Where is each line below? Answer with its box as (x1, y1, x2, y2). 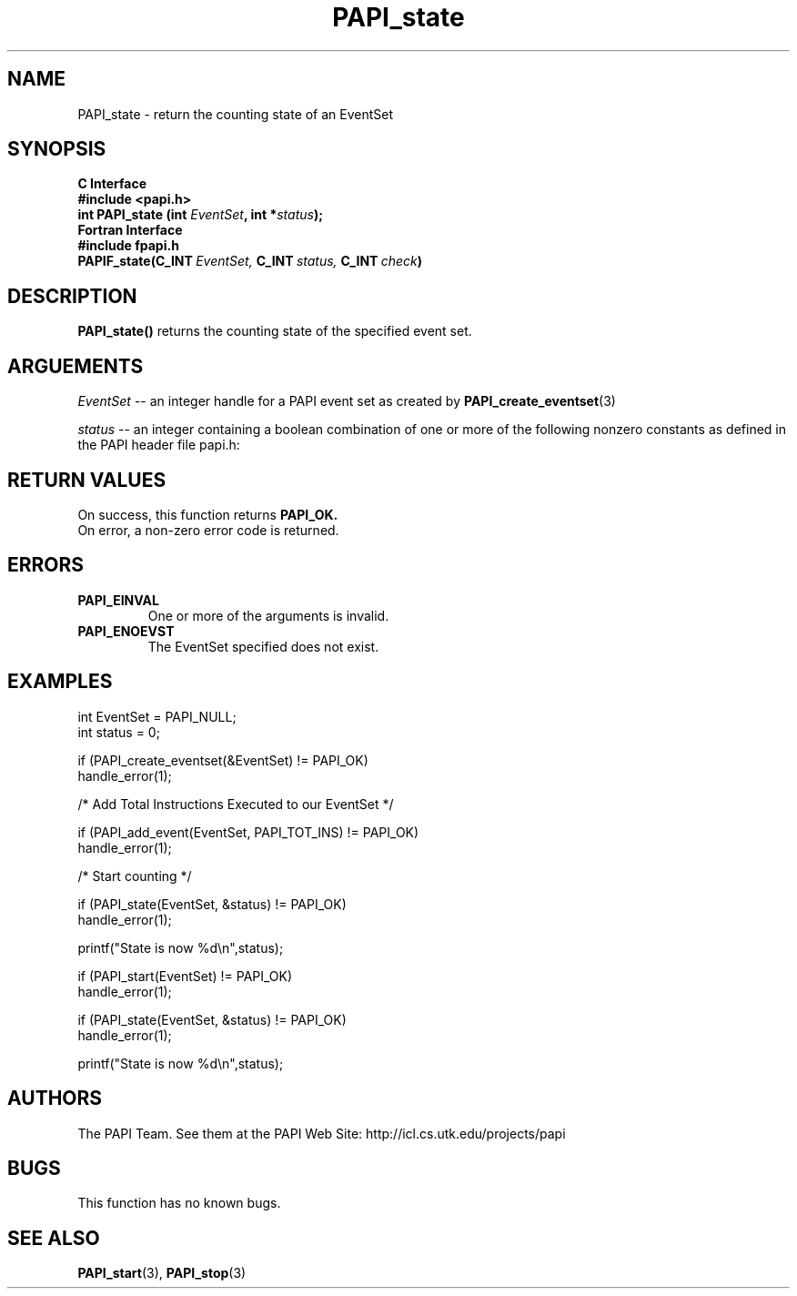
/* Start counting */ (77, 867, 192, 884)
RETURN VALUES (7, 468, 166, 491)
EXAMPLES (7, 670, 113, 694)
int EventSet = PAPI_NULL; (77, 708, 237, 724)
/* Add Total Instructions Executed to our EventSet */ (77, 795, 394, 812)
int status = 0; (77, 724, 160, 740)
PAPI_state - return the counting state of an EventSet (77, 106, 394, 122)
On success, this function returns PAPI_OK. (77, 506, 338, 522)
